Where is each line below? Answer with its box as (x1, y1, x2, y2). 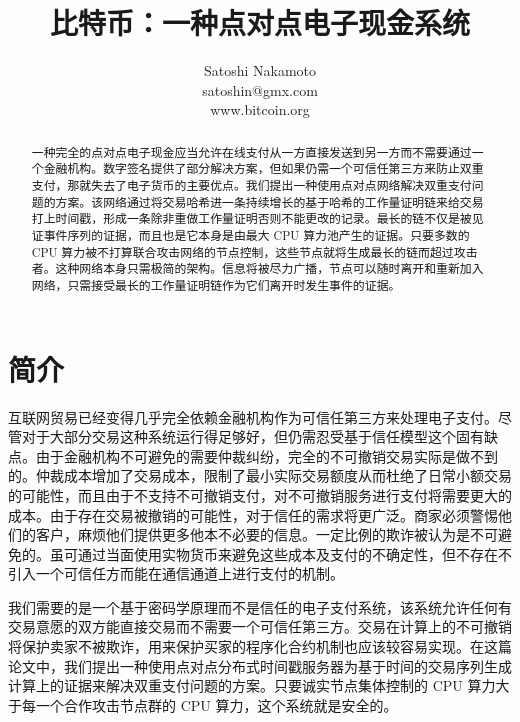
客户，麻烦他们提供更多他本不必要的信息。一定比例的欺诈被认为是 (35, 524, 470, 545)
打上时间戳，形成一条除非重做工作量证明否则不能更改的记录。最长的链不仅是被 (31, 210, 472, 227)
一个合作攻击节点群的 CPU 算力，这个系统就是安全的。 (35, 694, 398, 715)
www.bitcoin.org (210, 99, 310, 120)
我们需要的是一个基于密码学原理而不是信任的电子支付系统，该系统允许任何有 (8, 596, 512, 617)
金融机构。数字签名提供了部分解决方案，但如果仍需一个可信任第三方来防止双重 (43, 160, 484, 177)
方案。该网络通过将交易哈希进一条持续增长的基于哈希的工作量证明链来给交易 (55, 193, 484, 210)
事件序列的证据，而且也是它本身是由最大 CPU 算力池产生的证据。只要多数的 (43, 226, 470, 243)
